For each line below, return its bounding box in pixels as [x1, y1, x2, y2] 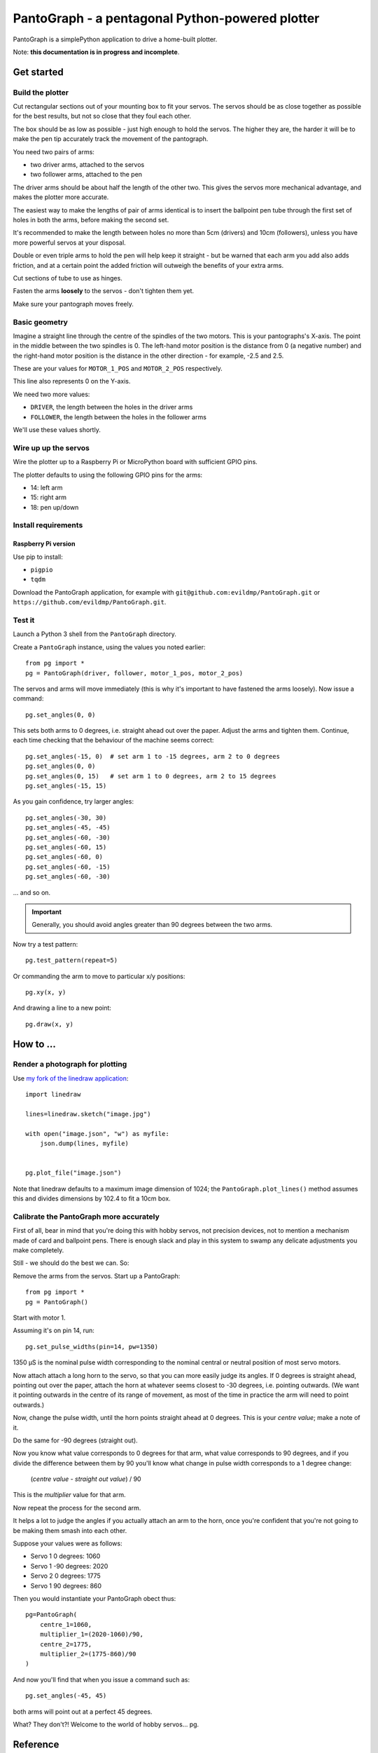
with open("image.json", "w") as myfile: [25, 1130, 169, 1137]
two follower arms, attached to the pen [30, 170, 143, 179]
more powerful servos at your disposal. [13, 238, 126, 247]
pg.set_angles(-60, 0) [25, 853, 104, 861]
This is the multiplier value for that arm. [13, 1491, 126, 1499]
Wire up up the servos [13, 442, 90, 452]
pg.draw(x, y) [25, 1020, 73, 1028]
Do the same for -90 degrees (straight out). [13, 1436, 138, 1444]
